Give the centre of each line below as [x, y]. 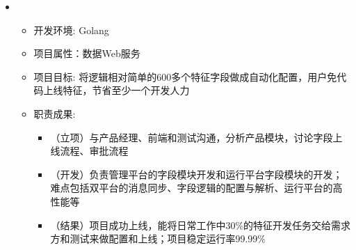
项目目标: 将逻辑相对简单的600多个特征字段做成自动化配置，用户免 [185, 76]
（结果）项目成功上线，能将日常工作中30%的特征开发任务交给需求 [201, 225]
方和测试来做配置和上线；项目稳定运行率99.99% [158, 239]
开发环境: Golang [71, 30]
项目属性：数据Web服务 [87, 53]
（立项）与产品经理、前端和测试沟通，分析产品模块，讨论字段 [192, 137]
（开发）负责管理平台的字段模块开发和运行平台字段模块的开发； [196, 174]
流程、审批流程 [94, 151]
